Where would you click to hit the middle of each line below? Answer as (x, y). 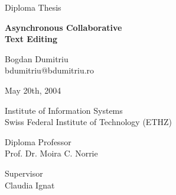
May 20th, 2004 (33, 90)
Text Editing (31, 39)
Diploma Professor (38, 141)
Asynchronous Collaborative (63, 27)
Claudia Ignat (30, 185)
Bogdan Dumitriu (37, 58)
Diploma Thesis (33, 7)
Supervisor (24, 173)
